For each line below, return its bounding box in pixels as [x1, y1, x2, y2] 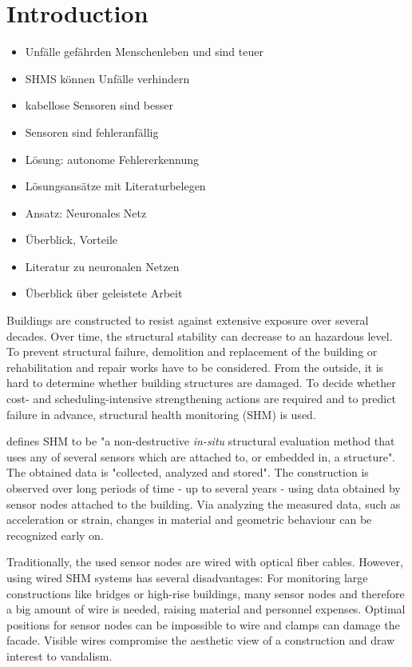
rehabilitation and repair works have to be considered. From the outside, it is [6, 358, 384, 375]
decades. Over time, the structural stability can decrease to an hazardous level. [6, 327, 393, 344]
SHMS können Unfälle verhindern [25, 70, 190, 86]
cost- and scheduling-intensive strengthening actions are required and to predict [6, 390, 396, 407]
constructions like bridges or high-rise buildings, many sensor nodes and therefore [6, 585, 405, 601]
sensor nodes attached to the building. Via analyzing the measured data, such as [6, 495, 401, 512]
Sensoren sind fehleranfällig [25, 123, 159, 140]
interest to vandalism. [6, 647, 113, 664]
